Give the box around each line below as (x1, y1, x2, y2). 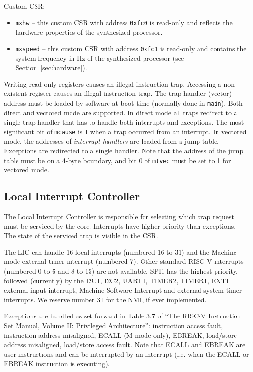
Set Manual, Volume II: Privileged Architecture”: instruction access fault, (4, 320, 223, 330)
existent (4, 88, 27, 98)
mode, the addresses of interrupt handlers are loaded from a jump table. (4, 136, 219, 146)
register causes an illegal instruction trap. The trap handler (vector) (29, 88, 232, 98)
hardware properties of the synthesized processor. (15, 27, 163, 37)
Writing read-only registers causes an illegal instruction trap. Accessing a (4, 78, 221, 89)
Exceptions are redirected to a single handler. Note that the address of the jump (4, 145, 244, 155)
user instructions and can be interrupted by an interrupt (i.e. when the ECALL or (4, 349, 249, 359)
